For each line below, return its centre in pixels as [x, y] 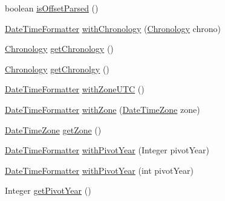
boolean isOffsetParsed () [52, 8]
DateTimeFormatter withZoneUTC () [75, 89]
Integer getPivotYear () [48, 190]
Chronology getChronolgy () [57, 69]
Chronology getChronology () [59, 49]
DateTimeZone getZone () [53, 129]
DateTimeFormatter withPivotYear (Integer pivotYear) [107, 150]
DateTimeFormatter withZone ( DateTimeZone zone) [103, 109]
